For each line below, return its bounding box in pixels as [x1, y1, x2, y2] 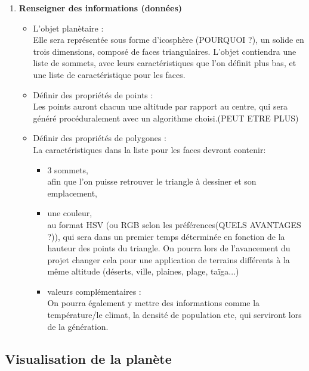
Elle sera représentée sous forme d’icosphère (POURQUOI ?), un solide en [33, 33, 304, 46]
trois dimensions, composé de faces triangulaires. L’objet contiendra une [33, 45, 296, 57]
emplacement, [47, 186, 97, 199]
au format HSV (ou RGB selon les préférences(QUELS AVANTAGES [47, 218, 301, 230]
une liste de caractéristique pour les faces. [33, 68, 186, 80]
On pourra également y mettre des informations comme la [47, 297, 260, 309]
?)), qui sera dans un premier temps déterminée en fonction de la [47, 230, 285, 242]
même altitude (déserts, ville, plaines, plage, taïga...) [47, 265, 239, 278]
